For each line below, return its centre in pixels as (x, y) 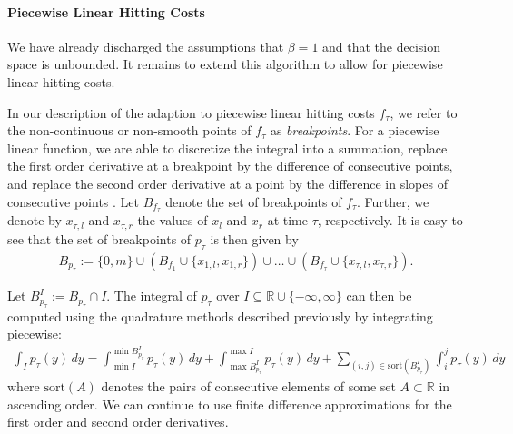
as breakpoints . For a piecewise (355, 130)
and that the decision (382, 46)
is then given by (254, 238)
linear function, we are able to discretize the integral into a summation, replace (227, 148)
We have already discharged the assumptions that (146, 46)
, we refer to (424, 112)
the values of (173, 220)
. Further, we (393, 201)
